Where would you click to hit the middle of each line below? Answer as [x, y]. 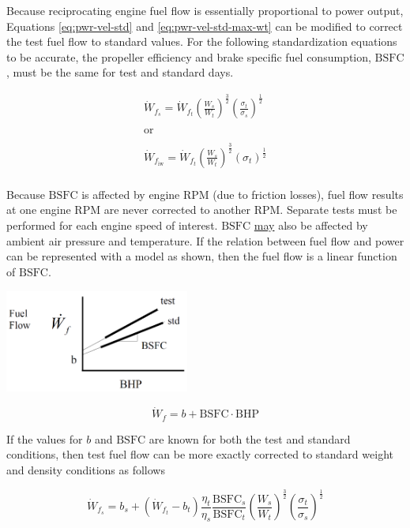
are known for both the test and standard [250, 438]
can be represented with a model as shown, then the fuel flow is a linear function [202, 256]
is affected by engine [131, 194]
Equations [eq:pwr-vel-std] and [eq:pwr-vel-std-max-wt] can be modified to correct [205, 26]
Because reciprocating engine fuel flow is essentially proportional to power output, [205, 10]
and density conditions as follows [86, 470]
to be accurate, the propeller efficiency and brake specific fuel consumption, [189, 56]
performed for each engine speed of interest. [112, 225]
